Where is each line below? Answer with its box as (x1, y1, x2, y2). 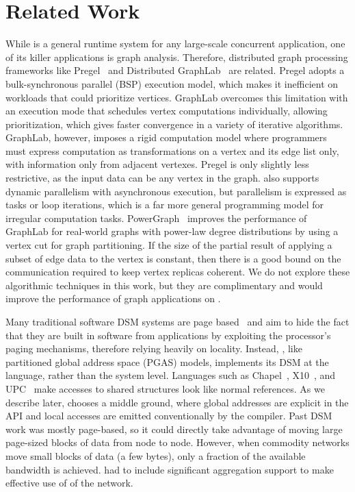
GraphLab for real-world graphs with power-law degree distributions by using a (5, 224, 339, 238)
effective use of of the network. (5, 476, 133, 490)
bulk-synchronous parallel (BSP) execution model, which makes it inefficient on (5, 76, 339, 90)
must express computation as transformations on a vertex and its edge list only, (5, 143, 339, 158)
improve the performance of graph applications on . (5, 291, 221, 306)
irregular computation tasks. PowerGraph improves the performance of (5, 210, 307, 225)
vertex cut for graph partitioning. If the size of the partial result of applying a (5, 238, 332, 252)
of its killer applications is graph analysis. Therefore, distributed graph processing (5, 49, 348, 64)
